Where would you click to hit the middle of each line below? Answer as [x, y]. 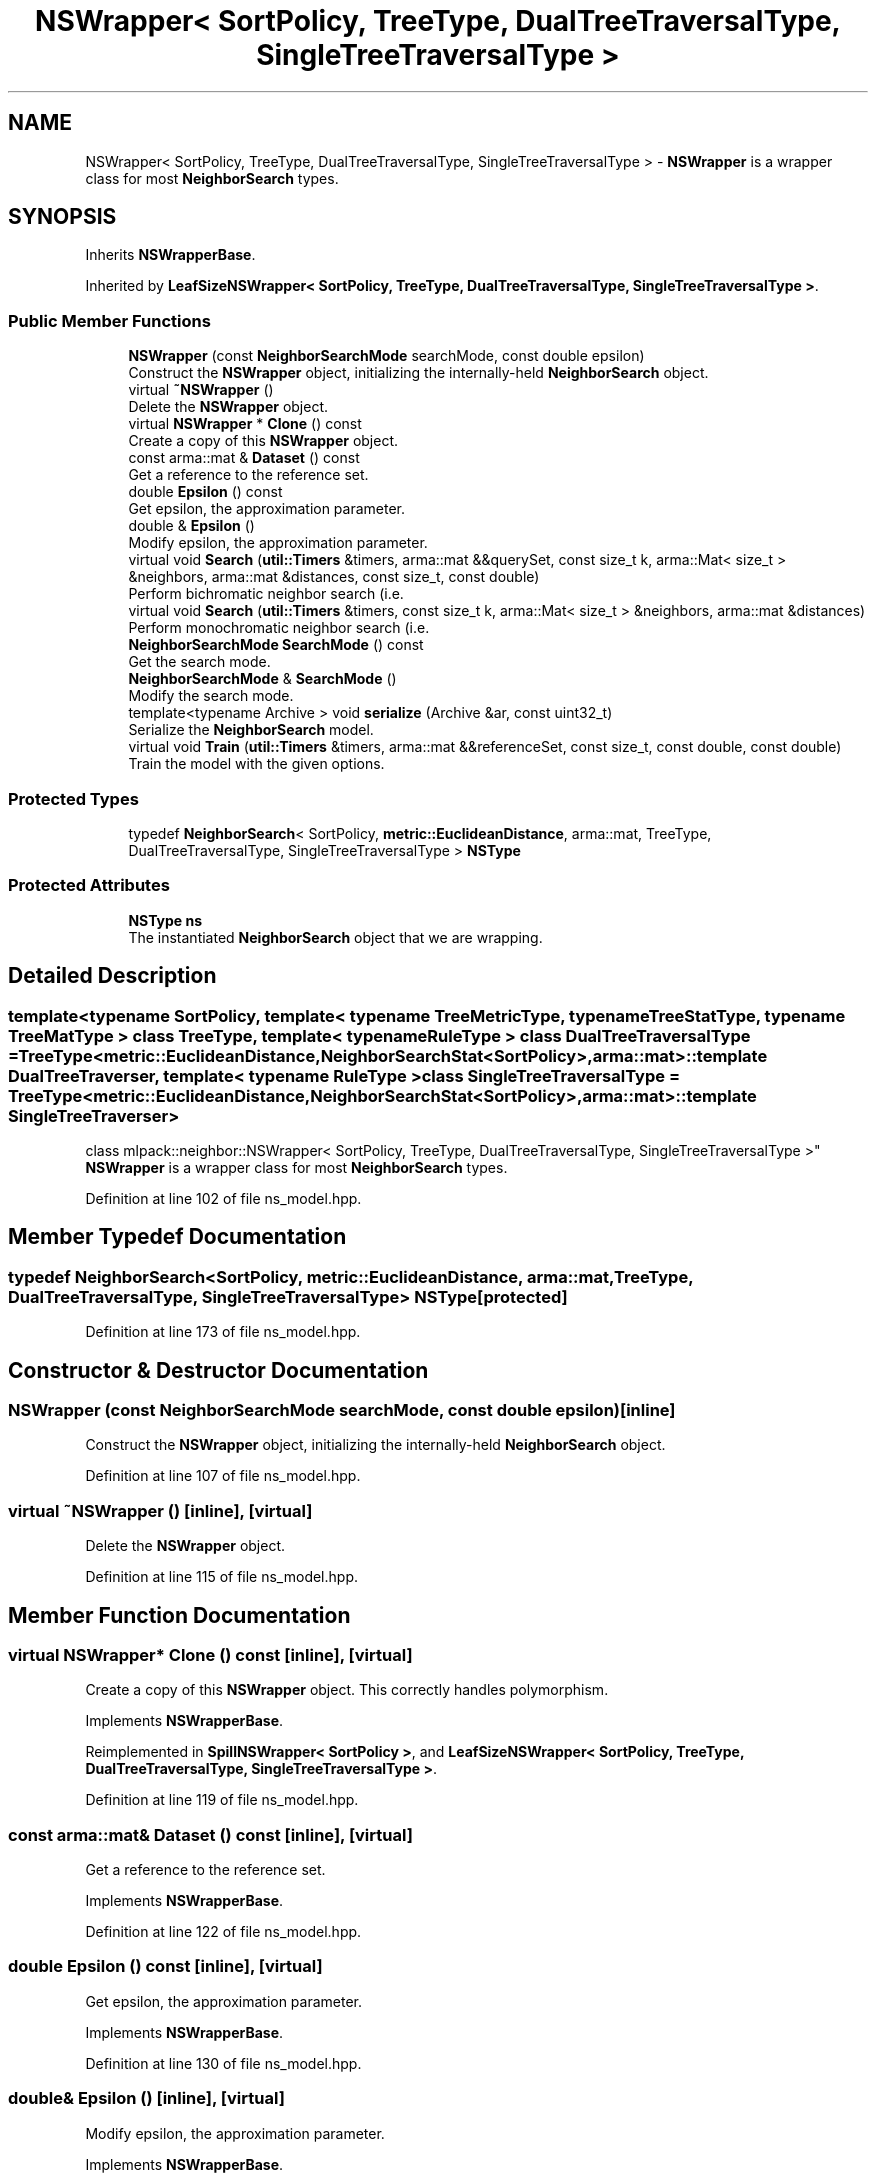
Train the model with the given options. [256, 764]
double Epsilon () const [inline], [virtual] [165, 1966]
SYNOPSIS [62, 217]
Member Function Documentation [179, 1615]
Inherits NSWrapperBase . [170, 255]
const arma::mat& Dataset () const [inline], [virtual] [210, 1834]
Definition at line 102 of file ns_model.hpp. [223, 1198]
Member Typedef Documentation [177, 1237]
